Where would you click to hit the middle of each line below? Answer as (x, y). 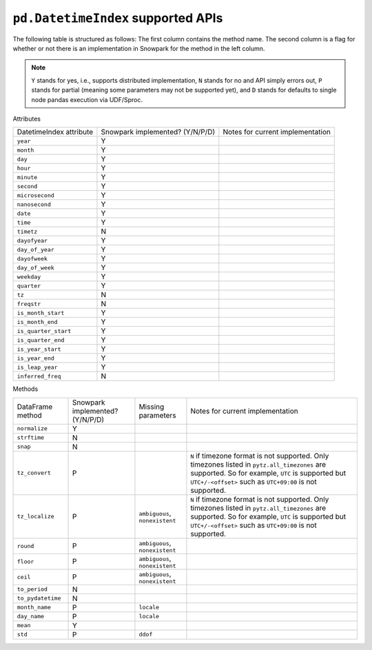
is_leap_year (37, 367)
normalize (32, 428)
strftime (31, 438)
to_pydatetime (39, 599)
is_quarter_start (44, 331)
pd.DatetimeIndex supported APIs (118, 18)
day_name (31, 617)
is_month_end (37, 322)
